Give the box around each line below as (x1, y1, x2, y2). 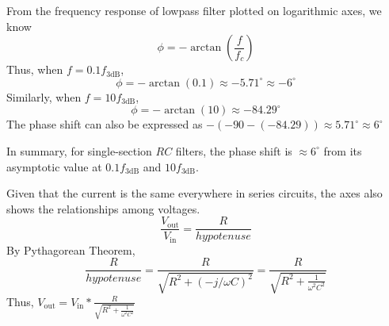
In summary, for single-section (6, 142, 152, 159)
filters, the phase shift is (175, 142, 292, 159)
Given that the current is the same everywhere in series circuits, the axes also (6, 185, 383, 201)
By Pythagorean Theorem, (6, 241, 135, 258)
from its (323, 142, 362, 159)
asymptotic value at (6, 158, 102, 175)
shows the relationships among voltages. (6, 200, 200, 217)
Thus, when (6, 61, 63, 78)
